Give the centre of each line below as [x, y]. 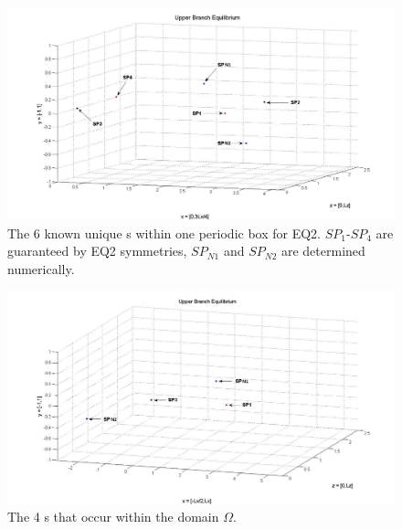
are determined [323, 251]
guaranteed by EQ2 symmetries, [97, 251]
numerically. [41, 268]
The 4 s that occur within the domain [113, 517]
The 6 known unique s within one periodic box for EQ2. [164, 233]
